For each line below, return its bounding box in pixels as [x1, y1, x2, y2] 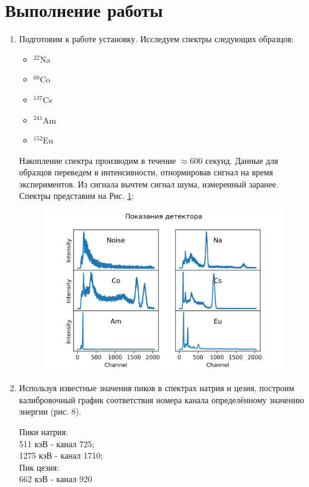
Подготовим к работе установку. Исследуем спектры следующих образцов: [19, 33, 294, 45]
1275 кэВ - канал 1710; [19, 449, 103, 462]
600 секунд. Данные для [190, 154, 278, 166]
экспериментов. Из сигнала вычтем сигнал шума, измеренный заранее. [19, 177, 279, 190]
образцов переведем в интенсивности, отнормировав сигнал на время [19, 166, 273, 178]
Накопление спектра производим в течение [19, 154, 176, 166]
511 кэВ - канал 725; [19, 437, 95, 450]
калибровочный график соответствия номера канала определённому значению [19, 393, 304, 406]
